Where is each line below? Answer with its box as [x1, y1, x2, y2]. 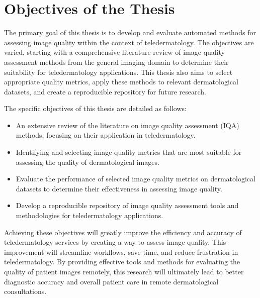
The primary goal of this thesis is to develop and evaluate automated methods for [4, 27, 256, 38]
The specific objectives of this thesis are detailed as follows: [4, 103, 187, 114]
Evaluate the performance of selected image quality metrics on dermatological [16, 173, 255, 184]
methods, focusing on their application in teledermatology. [16, 130, 196, 140]
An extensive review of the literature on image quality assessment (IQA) [16, 120, 239, 130]
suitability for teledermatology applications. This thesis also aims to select [4, 66, 233, 77]
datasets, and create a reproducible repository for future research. [4, 86, 207, 96]
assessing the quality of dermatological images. [16, 156, 159, 167]
